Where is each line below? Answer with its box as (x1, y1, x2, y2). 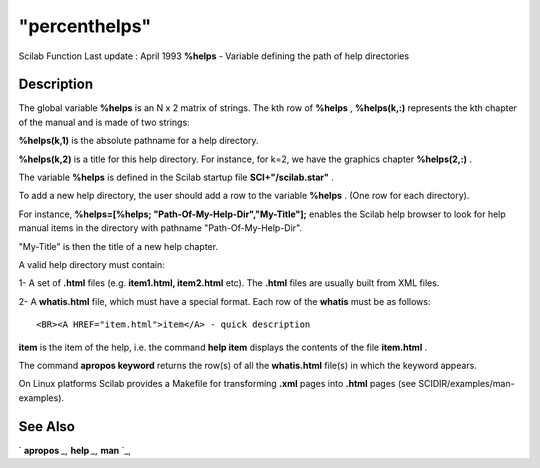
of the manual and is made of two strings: (18, 116, 190, 128)
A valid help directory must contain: (18, 258, 165, 270)
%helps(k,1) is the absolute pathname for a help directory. (18, 135, 259, 147)
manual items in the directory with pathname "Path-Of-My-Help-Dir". (18, 222, 303, 234)
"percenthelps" (18, 15, 152, 37)
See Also (18, 418, 75, 435)
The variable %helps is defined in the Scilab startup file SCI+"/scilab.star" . (18, 171, 334, 184)
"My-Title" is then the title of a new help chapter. (18, 240, 219, 252)
